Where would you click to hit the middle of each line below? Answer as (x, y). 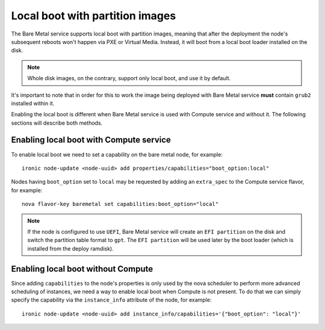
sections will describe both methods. (57, 123)
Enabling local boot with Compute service (91, 140)
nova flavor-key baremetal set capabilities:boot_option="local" (120, 204)
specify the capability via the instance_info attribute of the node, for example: (111, 300)
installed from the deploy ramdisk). (70, 248)
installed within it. (33, 103)
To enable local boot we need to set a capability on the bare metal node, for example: (117, 154)
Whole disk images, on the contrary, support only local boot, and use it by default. (129, 78)
